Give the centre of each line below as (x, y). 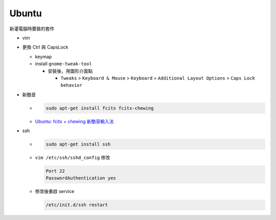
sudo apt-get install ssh (78, 144)
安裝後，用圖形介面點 (70, 71)
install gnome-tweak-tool (63, 64)
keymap (43, 57)
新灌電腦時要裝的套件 (32, 29)
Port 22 (55, 171)
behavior (72, 85)
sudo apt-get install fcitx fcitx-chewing (100, 108)
